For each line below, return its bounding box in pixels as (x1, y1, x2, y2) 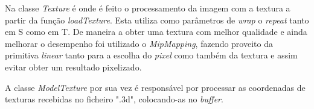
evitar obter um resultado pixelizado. (5, 60, 142, 73)
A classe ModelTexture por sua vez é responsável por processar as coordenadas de (5, 81, 306, 93)
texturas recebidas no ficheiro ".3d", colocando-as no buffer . (5, 93, 223, 105)
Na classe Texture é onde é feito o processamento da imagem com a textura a (5, 2, 290, 14)
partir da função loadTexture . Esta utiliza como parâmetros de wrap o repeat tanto (5, 13, 309, 26)
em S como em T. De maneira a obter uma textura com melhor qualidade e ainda (5, 25, 307, 38)
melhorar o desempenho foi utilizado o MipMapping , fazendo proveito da (5, 37, 273, 49)
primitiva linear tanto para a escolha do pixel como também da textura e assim (5, 49, 298, 61)
